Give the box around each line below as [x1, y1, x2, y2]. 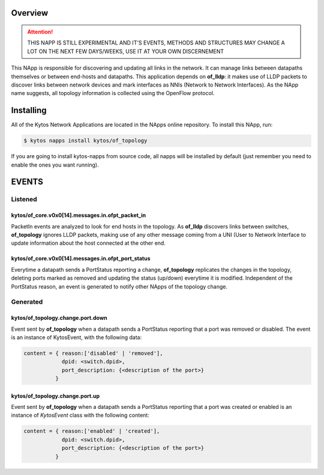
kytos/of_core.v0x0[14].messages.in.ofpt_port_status [11, 255, 151, 262]
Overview [11, 8, 49, 18]
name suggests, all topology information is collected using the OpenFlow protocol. [11, 90, 215, 97]
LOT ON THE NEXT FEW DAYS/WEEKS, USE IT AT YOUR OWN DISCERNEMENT [27, 47, 224, 55]
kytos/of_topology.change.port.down [11, 314, 107, 322]
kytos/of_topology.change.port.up [11, 392, 100, 399]
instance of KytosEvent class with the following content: [11, 412, 149, 419]
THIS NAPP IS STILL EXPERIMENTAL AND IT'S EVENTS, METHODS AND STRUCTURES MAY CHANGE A [27, 39, 285, 46]
